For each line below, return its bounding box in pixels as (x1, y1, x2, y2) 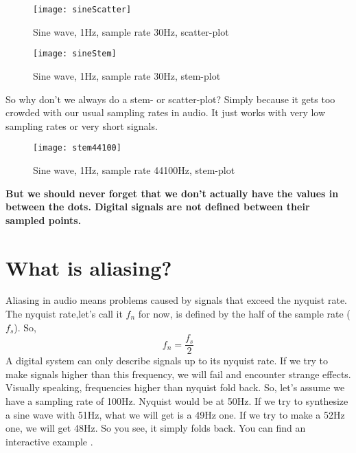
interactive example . (5, 434, 93, 448)
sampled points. (5, 212, 82, 227)
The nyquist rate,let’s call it (5, 307, 123, 321)
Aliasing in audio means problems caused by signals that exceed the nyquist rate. (5, 293, 347, 307)
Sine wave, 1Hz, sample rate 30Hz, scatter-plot (33, 24, 229, 38)
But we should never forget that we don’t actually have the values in (5, 186, 339, 200)
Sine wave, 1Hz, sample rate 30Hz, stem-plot (33, 68, 221, 82)
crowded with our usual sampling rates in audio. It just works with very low (5, 105, 326, 120)
